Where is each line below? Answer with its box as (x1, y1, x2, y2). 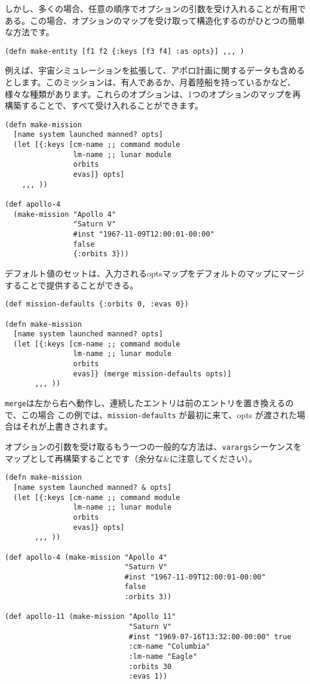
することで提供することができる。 (5, 278, 139, 291)
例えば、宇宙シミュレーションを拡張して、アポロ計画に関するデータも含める (5, 64, 305, 76)
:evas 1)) (128, 672, 168, 681)
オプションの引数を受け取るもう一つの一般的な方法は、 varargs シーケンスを (5, 440, 302, 452)
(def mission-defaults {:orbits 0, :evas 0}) (5, 300, 189, 309)
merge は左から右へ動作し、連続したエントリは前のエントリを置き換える (5, 397, 286, 409)
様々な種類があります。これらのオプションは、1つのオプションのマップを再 (5, 87, 301, 100)
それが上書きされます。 (21, 420, 113, 433)
